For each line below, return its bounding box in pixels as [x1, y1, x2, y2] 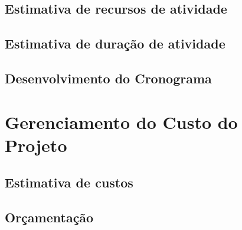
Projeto [5, 132, 67, 157]
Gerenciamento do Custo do [5, 109, 238, 134]
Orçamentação [5, 208, 94, 226]
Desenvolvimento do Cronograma [5, 69, 212, 87]
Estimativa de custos [5, 173, 133, 192]
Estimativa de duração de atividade [5, 34, 225, 53]
